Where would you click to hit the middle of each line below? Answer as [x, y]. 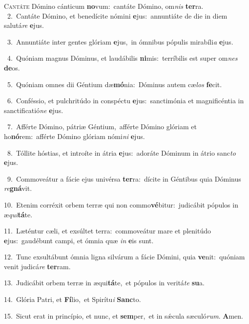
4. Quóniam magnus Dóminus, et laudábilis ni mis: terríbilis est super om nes [122, 58]
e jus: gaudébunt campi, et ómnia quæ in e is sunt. [79, 240]
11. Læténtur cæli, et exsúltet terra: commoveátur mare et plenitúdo [107, 231]
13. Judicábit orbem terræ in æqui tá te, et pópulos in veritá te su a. [104, 283]
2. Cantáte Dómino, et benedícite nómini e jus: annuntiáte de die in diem [117, 15]
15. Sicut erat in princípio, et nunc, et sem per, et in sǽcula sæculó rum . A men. [124, 315]
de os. [12, 67]
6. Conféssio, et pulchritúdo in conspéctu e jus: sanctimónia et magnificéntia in [125, 101]
